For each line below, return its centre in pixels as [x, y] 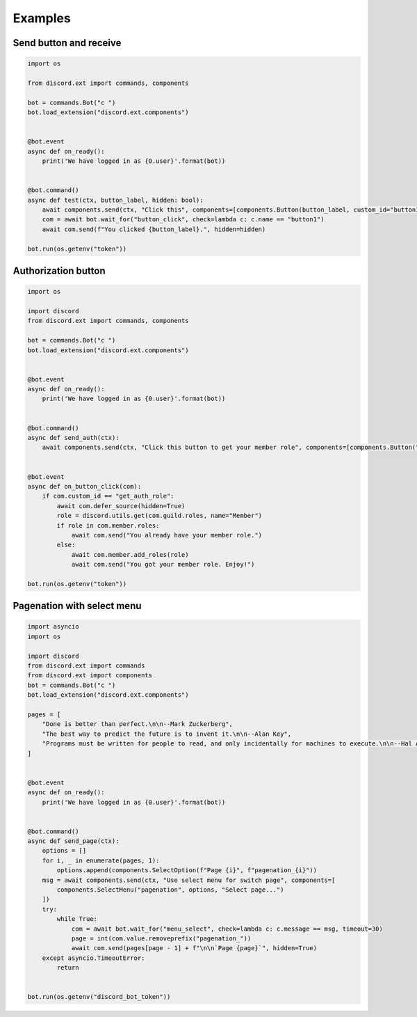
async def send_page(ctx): [73, 841]
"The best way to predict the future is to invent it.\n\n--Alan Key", [167, 734]
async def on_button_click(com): [84, 486]
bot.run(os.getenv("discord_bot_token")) [99, 997]
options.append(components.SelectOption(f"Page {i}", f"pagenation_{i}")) [187, 870]
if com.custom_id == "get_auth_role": [108, 496]
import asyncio [53, 627]
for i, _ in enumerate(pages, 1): [101, 860]
